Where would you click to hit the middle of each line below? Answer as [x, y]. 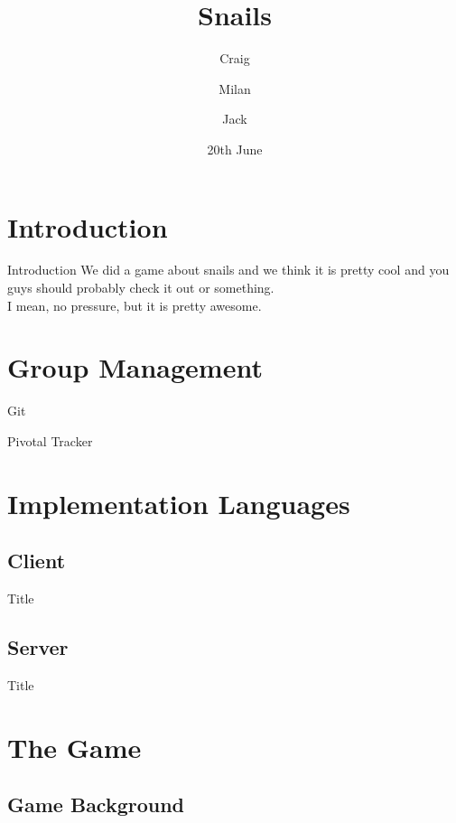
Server [38, 647]
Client [37, 561]
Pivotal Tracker [50, 440]
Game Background [96, 804]
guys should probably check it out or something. [141, 288]
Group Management [135, 367]
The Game [74, 747]
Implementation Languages [179, 503]
